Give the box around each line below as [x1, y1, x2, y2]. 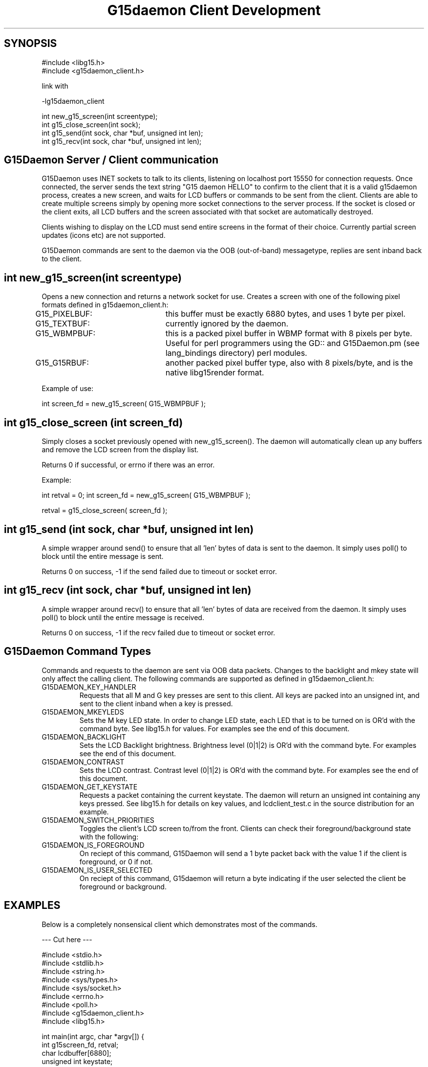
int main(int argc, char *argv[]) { [42, 1032, 145, 1041]
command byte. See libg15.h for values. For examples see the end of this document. [79, 724, 350, 733]
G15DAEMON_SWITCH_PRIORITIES [42, 815, 154, 824]
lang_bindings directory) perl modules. [165, 348, 307, 358]
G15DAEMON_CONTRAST [42, 757, 125, 766]
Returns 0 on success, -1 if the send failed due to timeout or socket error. [42, 567, 277, 576]
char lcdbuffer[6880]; [42, 1048, 111, 1057]
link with [42, 81, 68, 90]
